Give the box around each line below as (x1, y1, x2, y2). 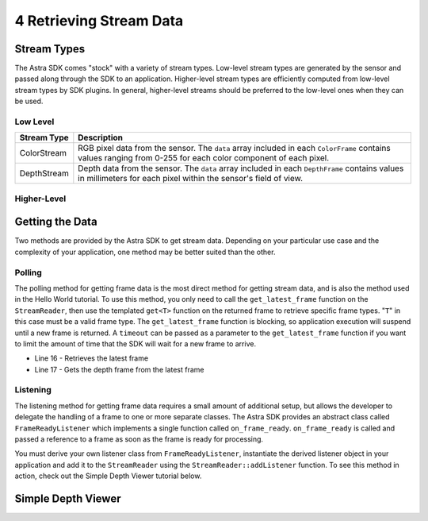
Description (78, 132, 123, 143)
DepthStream (19, 168, 69, 179)
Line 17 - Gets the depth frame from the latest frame (34, 365, 205, 374)
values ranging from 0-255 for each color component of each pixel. (78, 152, 330, 164)
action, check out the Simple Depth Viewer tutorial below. (14, 471, 202, 480)
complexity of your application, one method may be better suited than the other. (14, 247, 276, 257)
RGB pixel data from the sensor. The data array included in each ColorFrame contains (78, 143, 392, 154)
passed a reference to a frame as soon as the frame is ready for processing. (14, 434, 264, 444)
